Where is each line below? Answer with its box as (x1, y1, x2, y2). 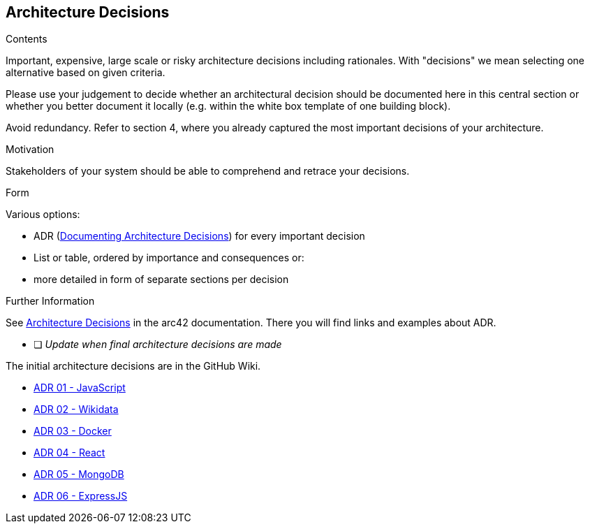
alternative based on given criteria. (6, 66, 165, 79)
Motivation (6, 143, 54, 156)
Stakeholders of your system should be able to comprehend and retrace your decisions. (6, 165, 410, 177)
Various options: (6, 208, 80, 221)
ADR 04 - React (34, 447, 105, 459)
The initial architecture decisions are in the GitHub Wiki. (6, 360, 261, 372)
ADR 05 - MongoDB (34, 468, 124, 481)
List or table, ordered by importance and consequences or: (34, 252, 304, 264)
